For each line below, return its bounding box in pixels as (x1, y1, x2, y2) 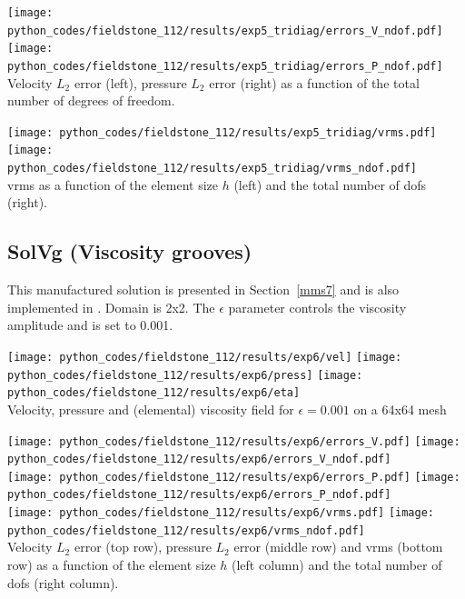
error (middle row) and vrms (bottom (233, 537, 443, 556)
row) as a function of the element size (7, 555, 216, 574)
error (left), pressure (74, 73, 187, 92)
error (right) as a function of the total (209, 73, 420, 92)
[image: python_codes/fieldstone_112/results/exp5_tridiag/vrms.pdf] (7, 125, 437, 139)
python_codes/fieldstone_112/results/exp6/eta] (7, 386, 301, 400)
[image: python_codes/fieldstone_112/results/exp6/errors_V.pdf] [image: (7, 434, 460, 448)
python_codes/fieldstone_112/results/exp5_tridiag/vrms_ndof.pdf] (7, 162, 418, 175)
